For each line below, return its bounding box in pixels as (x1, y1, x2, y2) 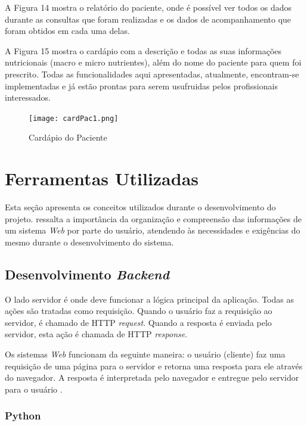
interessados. (5, 91, 51, 104)
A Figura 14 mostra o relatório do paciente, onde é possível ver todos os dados (5, 1, 292, 13)
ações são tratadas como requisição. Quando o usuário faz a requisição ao (5, 304, 272, 317)
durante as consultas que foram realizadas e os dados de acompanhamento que (5, 13, 292, 25)
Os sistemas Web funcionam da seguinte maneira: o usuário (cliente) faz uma (5, 348, 286, 360)
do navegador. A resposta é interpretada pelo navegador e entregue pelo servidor (5, 371, 299, 384)
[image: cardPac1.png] (29, 114, 119, 123)
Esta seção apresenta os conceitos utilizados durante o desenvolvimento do (5, 201, 276, 213)
